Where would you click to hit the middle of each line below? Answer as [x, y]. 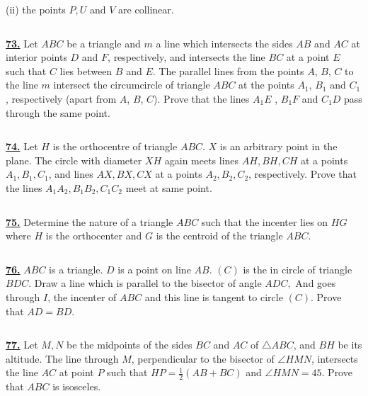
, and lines [71, 174]
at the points [266, 85]
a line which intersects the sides [224, 43]
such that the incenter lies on [265, 221]
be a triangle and [104, 43]
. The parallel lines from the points [228, 70]
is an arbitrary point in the [278, 146]
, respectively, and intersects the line [186, 57]
